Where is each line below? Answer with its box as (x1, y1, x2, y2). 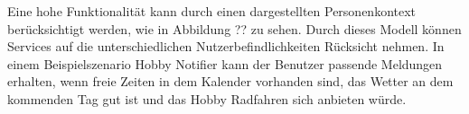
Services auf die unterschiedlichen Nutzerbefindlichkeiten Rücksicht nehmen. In (7, 37, 445, 56)
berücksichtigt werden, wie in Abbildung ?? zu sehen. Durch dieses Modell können (7, 19, 462, 38)
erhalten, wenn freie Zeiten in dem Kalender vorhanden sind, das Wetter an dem (7, 72, 454, 91)
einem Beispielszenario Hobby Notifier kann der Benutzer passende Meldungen (7, 54, 443, 73)
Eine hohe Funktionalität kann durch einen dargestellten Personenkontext (7, 2, 417, 20)
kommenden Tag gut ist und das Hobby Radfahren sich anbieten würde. (7, 89, 407, 108)
